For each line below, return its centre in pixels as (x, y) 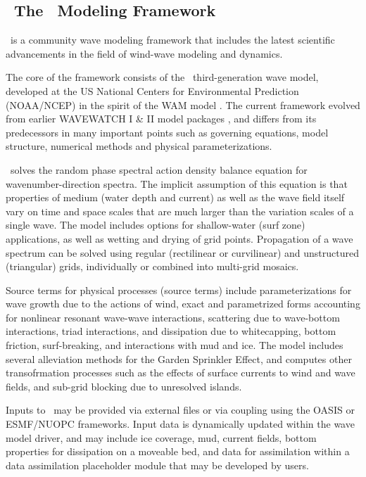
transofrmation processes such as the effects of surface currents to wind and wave (181, 373)
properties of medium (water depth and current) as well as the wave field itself (175, 197)
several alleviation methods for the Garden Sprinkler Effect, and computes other (179, 358)
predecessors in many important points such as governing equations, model (167, 132)
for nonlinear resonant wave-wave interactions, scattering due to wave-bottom (173, 317)
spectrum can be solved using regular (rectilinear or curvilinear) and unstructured (183, 252)
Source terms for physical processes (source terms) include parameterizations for (179, 290)
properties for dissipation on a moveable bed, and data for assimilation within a (178, 451)
